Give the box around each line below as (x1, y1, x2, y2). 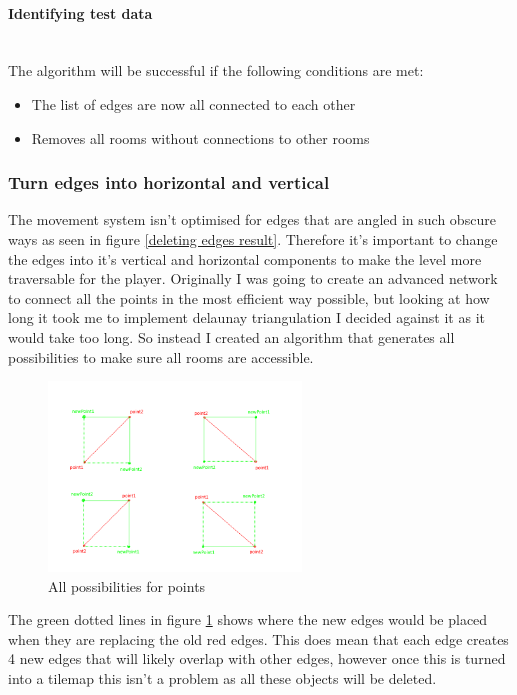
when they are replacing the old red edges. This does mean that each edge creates (8, 628, 509, 649)
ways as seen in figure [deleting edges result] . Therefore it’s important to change (8, 228, 498, 249)
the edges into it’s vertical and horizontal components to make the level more (8, 248, 482, 269)
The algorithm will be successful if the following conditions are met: (8, 60, 424, 81)
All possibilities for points (48, 575, 206, 596)
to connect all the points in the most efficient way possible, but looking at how (8, 287, 490, 308)
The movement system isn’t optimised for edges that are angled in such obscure (8, 209, 496, 230)
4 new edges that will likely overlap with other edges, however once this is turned (8, 648, 506, 669)
